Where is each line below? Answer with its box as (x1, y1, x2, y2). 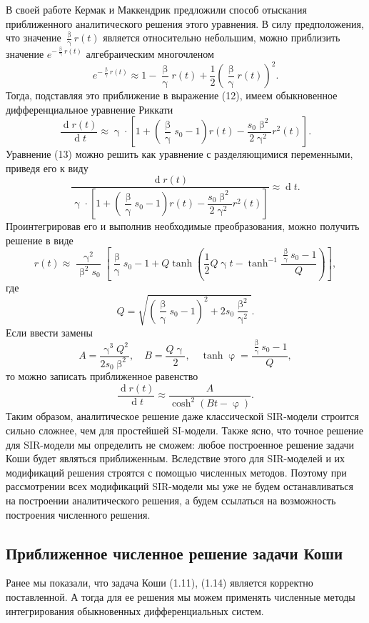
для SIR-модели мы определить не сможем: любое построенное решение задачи (6, 437, 355, 452)
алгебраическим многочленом (86, 46, 214, 61)
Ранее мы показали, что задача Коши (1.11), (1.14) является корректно (6, 575, 313, 590)
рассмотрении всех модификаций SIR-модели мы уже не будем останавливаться (6, 479, 354, 494)
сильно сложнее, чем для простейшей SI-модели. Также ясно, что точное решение (6, 422, 364, 437)
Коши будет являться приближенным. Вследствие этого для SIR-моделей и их (6, 451, 345, 466)
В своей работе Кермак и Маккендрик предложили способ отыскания (6, 2, 307, 16)
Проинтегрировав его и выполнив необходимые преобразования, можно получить (6, 219, 360, 234)
